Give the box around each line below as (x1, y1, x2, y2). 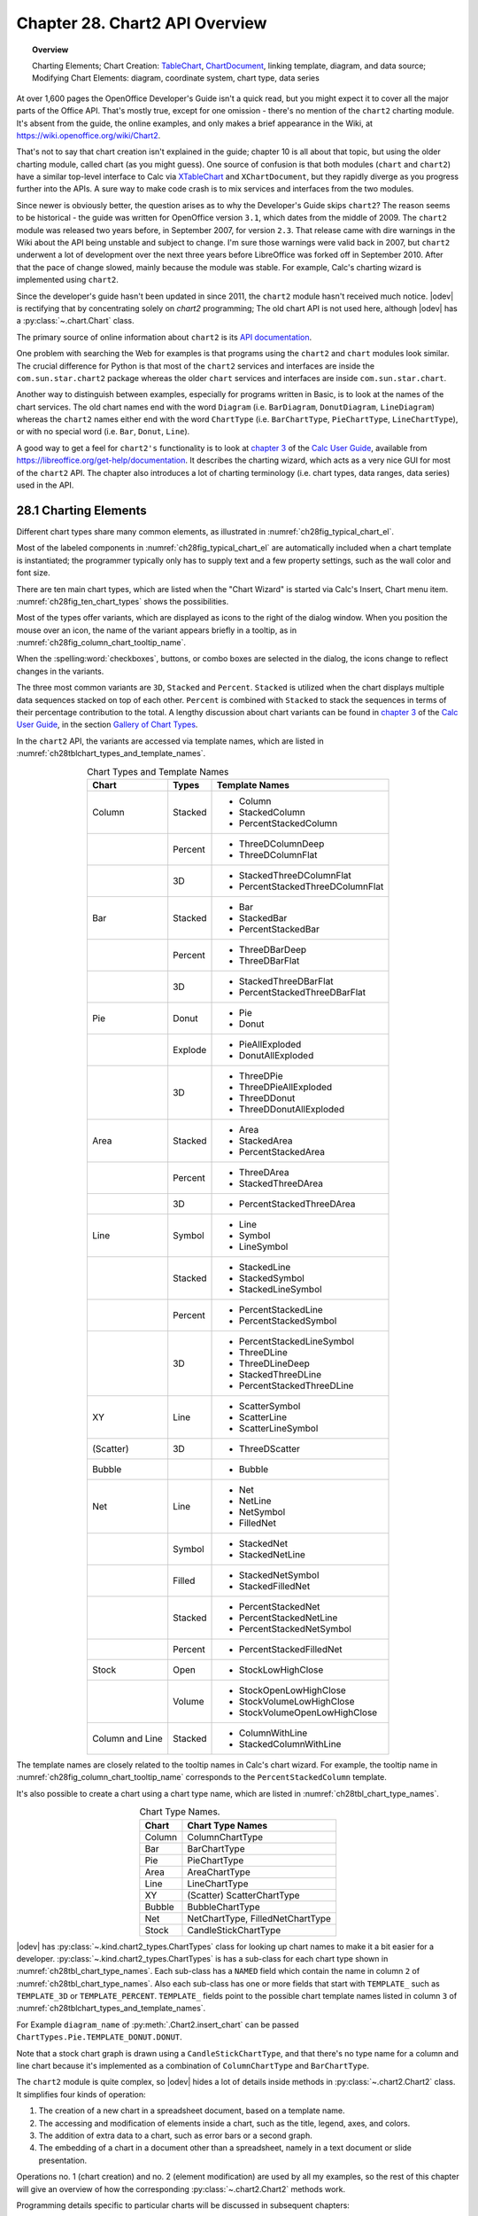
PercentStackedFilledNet (239, 1642, 343, 1655)
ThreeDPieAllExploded (239, 1081, 333, 1093)
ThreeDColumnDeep (239, 838, 325, 850)
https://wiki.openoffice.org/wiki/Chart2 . (16, 129, 161, 141)
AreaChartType (187, 1866, 251, 1878)
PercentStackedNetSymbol (239, 1622, 351, 1635)
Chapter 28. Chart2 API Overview (16, 13, 267, 33)
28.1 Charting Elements (16, 503, 148, 518)
